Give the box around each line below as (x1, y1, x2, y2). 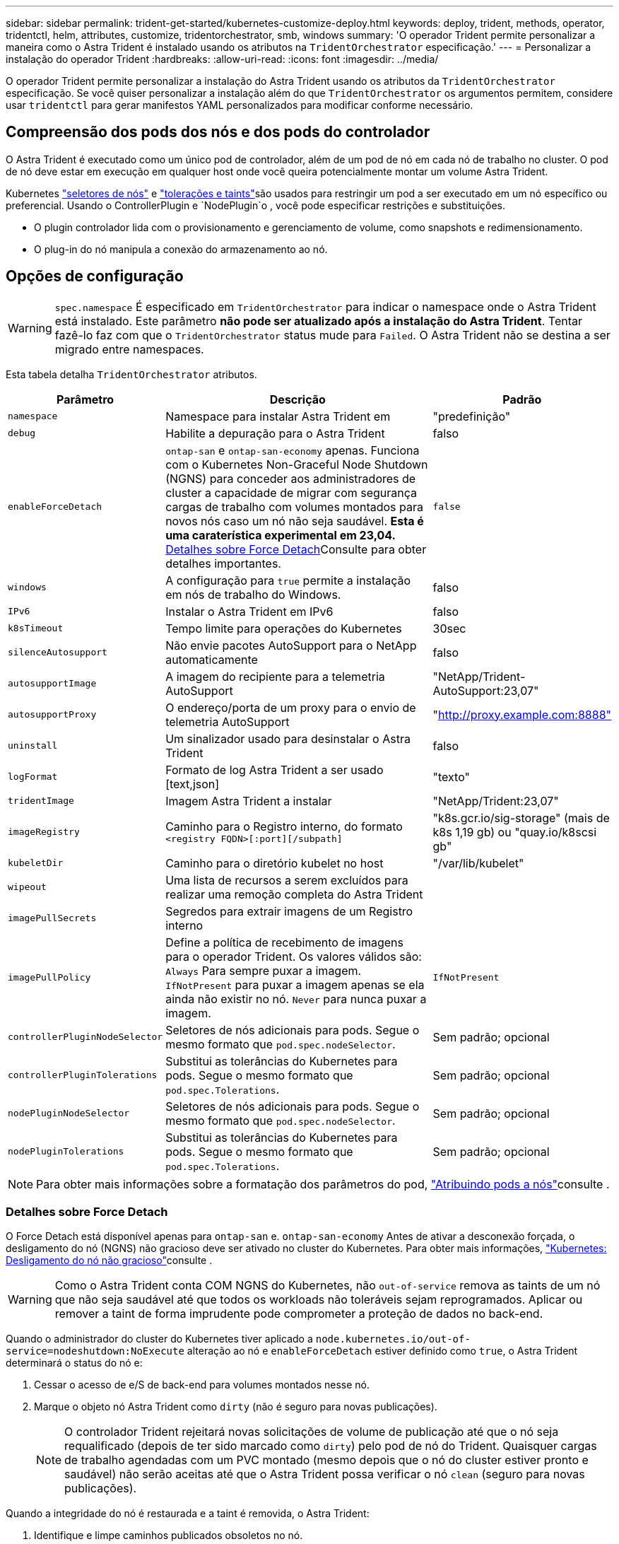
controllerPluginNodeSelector (8, 1031, 163, 1043)
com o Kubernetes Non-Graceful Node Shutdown (165, 457, 428, 472)
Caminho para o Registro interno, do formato (165, 819, 403, 834)
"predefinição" (432, 409, 511, 423)
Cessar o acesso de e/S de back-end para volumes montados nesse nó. (34, 1379, 370, 1391)
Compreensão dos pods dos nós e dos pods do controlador (6, 123, 430, 141)
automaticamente (165, 652, 258, 667)
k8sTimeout (8, 623, 64, 634)
